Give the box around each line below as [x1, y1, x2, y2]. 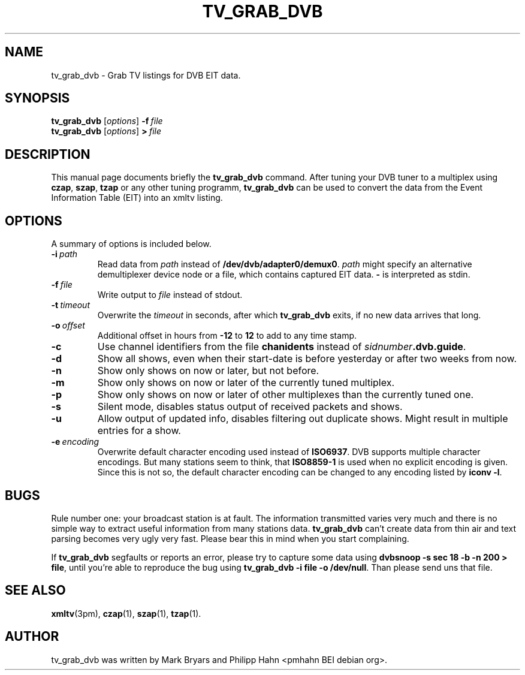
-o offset [51, 320, 85, 331]
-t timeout [51, 300, 90, 311]
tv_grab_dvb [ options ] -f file [51, 116, 163, 126]
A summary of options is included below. [51, 239, 212, 249]
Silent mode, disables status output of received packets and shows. [97, 400, 403, 413]
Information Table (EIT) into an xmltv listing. [51, 192, 223, 203]
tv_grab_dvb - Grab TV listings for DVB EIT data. [51, 70, 241, 80]
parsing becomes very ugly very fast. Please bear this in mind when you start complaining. [51, 533, 409, 544]
